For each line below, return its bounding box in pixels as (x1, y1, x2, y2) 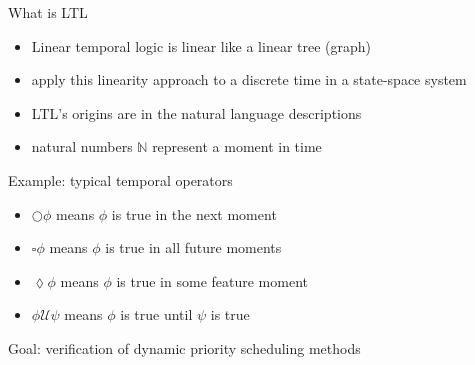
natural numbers (31, 136, 133, 157)
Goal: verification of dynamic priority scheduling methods (8, 337, 361, 358)
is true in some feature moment (116, 270, 308, 291)
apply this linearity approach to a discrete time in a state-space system (31, 69, 467, 90)
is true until (120, 304, 193, 325)
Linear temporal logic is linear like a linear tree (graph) (31, 35, 372, 56)
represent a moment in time (152, 136, 322, 157)
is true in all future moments (105, 237, 282, 258)
